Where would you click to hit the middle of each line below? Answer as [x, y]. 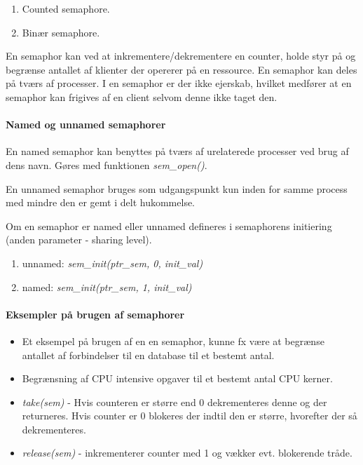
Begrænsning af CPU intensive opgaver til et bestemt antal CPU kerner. [177, 378]
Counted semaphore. [66, 8]
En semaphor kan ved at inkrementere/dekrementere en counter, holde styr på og [181, 56]
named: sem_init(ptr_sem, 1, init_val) [107, 287]
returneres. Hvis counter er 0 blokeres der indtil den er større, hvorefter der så [190, 416]
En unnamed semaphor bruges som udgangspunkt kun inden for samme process [177, 188]
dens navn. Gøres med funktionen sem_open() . [107, 164]
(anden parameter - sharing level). [79, 240]
